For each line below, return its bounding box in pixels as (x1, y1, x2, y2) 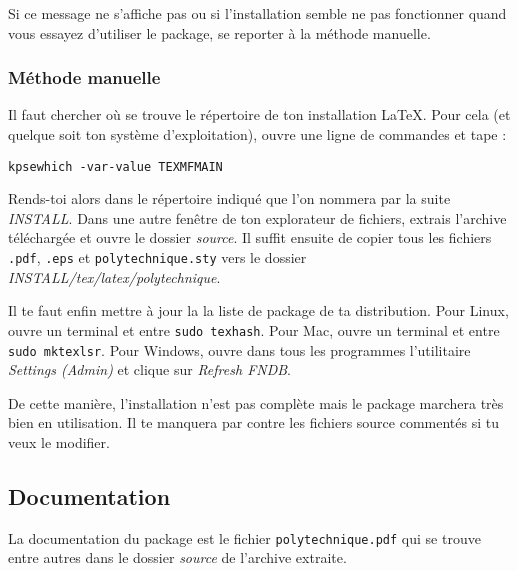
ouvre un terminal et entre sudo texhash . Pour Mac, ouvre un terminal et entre (8, 319, 500, 340)
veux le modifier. (8, 431, 110, 452)
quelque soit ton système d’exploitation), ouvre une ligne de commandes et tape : (8, 124, 507, 144)
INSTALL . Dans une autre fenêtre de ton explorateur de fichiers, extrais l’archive (8, 207, 507, 228)
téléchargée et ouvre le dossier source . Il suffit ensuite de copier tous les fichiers (8, 227, 492, 248)
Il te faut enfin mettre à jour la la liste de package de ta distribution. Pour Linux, (8, 300, 509, 321)
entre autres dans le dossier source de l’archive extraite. (8, 547, 347, 568)
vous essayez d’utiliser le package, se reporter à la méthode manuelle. (8, 22, 431, 43)
